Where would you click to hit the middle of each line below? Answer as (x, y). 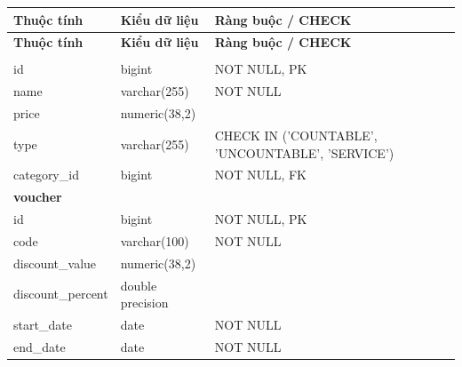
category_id (46, 175)
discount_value (55, 263)
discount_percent (61, 294)
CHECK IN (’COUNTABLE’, (296, 135)
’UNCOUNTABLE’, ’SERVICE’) (304, 152)
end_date (40, 346)
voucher (38, 197)
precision (144, 303)
